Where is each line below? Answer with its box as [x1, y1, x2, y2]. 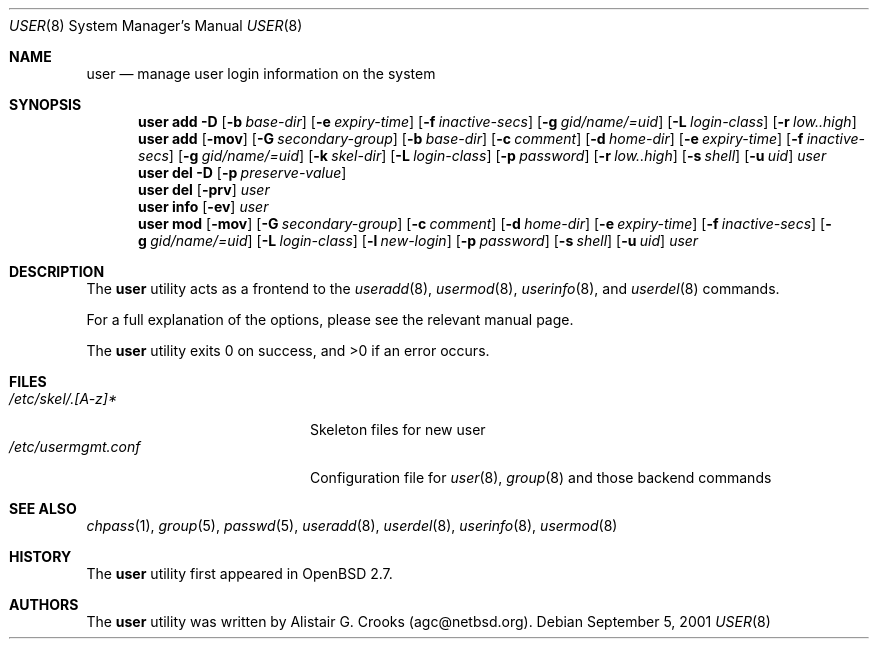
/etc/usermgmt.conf [9, 438, 141, 455]
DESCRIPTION [9, 263, 105, 280]
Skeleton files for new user [310, 421, 486, 438]
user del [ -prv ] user [138, 181, 270, 198]
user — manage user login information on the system [86, 65, 436, 82]
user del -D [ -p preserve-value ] [138, 164, 347, 181]
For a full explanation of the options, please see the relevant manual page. [86, 311, 574, 328]
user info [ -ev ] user [138, 198, 269, 215]
